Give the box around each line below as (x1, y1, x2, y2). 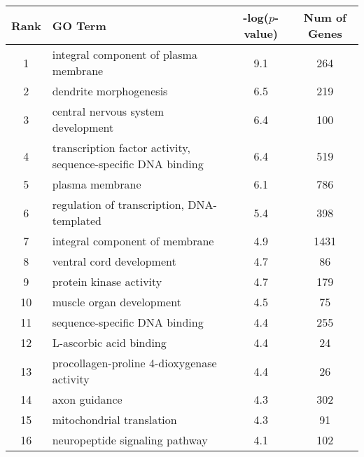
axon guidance (52, 391, 122, 407)
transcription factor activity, (52, 139, 190, 156)
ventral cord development (52, 253, 176, 269)
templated (52, 212, 101, 228)
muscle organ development (52, 294, 181, 310)
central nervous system (52, 103, 164, 119)
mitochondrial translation (52, 411, 177, 428)
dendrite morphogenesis (52, 83, 168, 99)
